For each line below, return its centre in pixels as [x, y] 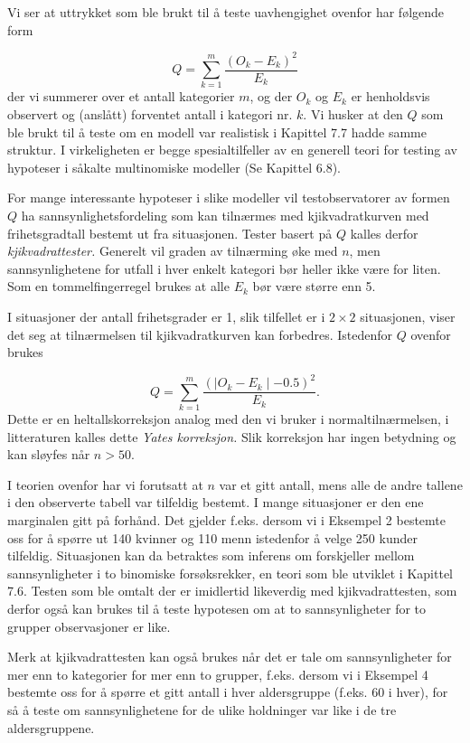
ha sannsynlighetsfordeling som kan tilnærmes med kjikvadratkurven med [225, 216]
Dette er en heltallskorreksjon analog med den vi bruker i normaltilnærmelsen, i [228, 419]
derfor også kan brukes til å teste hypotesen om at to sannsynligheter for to [217, 609]
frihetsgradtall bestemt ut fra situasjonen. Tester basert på [170, 233]
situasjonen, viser [408, 317]
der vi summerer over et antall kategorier [121, 96]
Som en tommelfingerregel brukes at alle [118, 286]
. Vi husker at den [353, 114]
